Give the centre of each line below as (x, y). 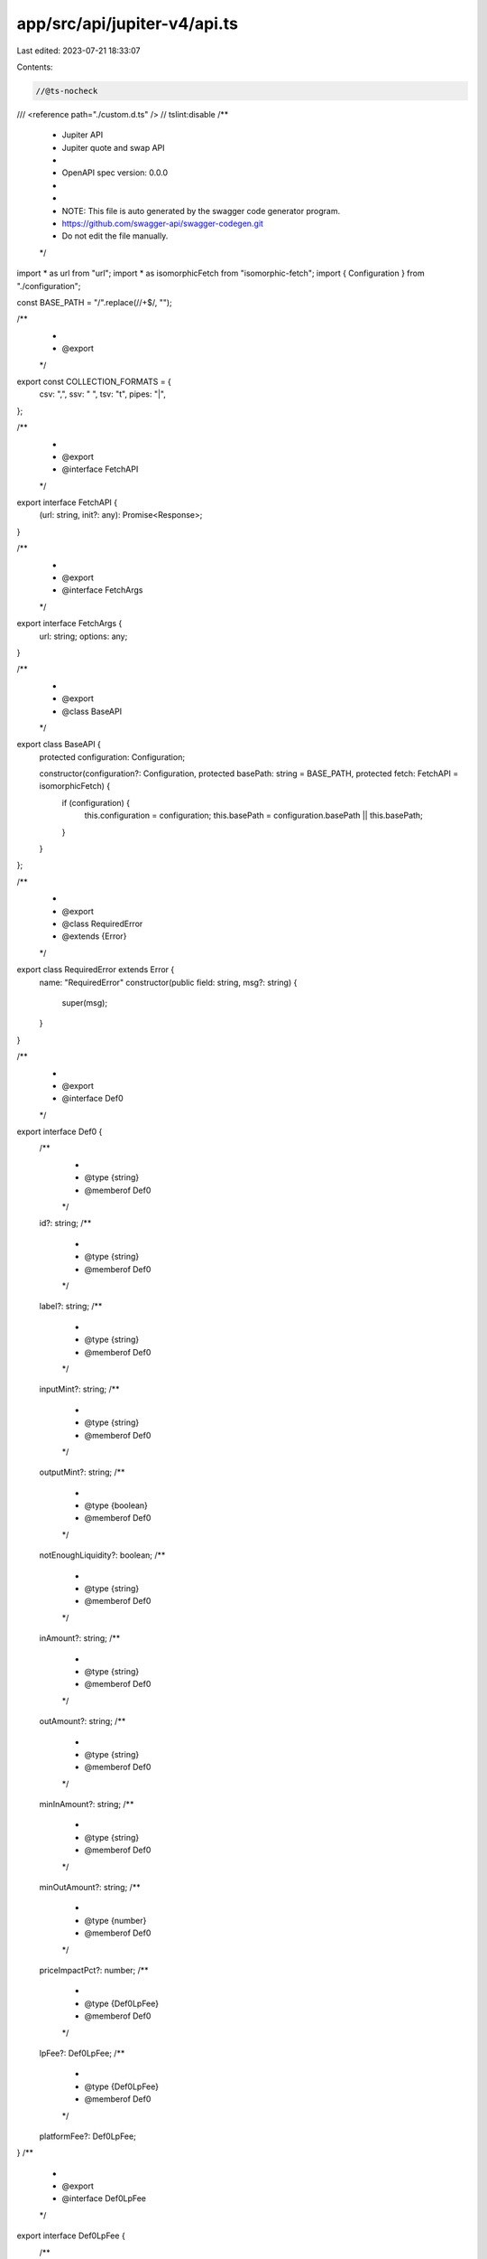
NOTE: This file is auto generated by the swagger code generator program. (201, 211)
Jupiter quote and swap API (114, 147)
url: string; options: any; (83, 636)
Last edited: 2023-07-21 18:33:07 (78, 51)
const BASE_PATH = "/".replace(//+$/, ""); (95, 302)
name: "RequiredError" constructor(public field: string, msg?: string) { (168, 982)
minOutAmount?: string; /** (90, 1888)
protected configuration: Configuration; (112, 757)
